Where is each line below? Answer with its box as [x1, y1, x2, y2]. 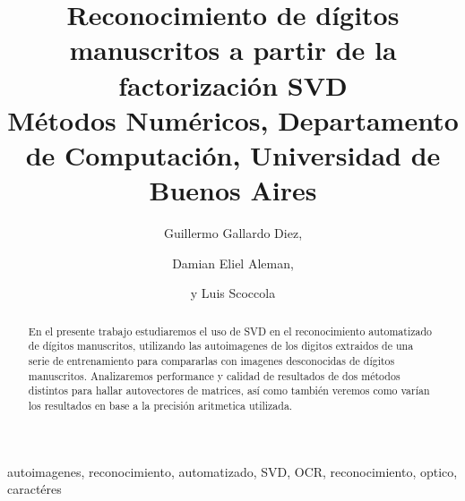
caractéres [7, 480, 62, 498]
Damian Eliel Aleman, [172, 253, 294, 272]
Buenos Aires [149, 172, 317, 208]
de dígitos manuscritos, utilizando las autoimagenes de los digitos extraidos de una [28, 338, 414, 353]
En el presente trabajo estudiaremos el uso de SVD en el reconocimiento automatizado [28, 323, 433, 338]
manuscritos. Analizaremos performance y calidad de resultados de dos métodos [28, 368, 400, 383]
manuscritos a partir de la [69, 31, 397, 68]
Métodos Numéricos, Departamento [7, 101, 459, 138]
